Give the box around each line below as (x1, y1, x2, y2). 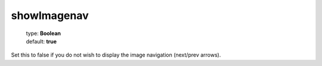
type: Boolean (26, 30, 61, 37)
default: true (26, 37, 57, 45)
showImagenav (11, 9, 89, 22)
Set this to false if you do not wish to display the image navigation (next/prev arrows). (11, 51, 221, 59)
